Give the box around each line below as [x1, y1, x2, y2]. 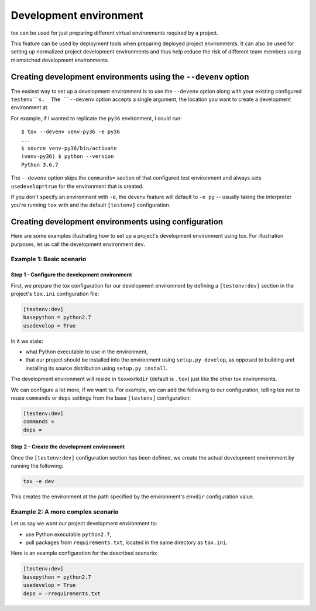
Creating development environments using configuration [11, 217, 224, 227]
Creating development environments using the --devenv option [11, 72, 249, 82]
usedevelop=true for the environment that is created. [11, 183, 144, 190]
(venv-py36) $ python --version [21, 153, 114, 160]
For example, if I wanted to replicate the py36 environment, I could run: [11, 114, 182, 121]
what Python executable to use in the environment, [25, 348, 149, 355]
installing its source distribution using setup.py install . [25, 364, 168, 372]
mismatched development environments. [11, 56, 109, 63]
